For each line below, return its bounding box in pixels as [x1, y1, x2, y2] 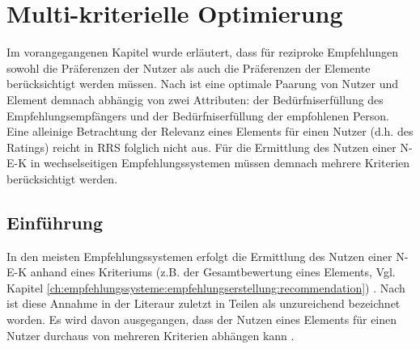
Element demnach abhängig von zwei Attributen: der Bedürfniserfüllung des [6, 90, 384, 107]
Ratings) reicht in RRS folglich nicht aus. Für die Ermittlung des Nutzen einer [6, 138, 397, 155]
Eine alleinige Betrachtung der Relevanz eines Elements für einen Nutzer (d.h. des [6, 123, 414, 140]
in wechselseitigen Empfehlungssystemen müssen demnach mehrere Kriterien [30, 154, 410, 171]
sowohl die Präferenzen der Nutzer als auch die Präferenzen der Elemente [6, 59, 371, 76]
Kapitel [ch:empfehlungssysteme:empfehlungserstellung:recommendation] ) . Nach [6, 279, 405, 296]
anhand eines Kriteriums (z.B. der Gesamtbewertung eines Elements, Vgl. [30, 263, 396, 280]
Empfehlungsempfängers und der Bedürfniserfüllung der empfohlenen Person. [6, 107, 389, 124]
